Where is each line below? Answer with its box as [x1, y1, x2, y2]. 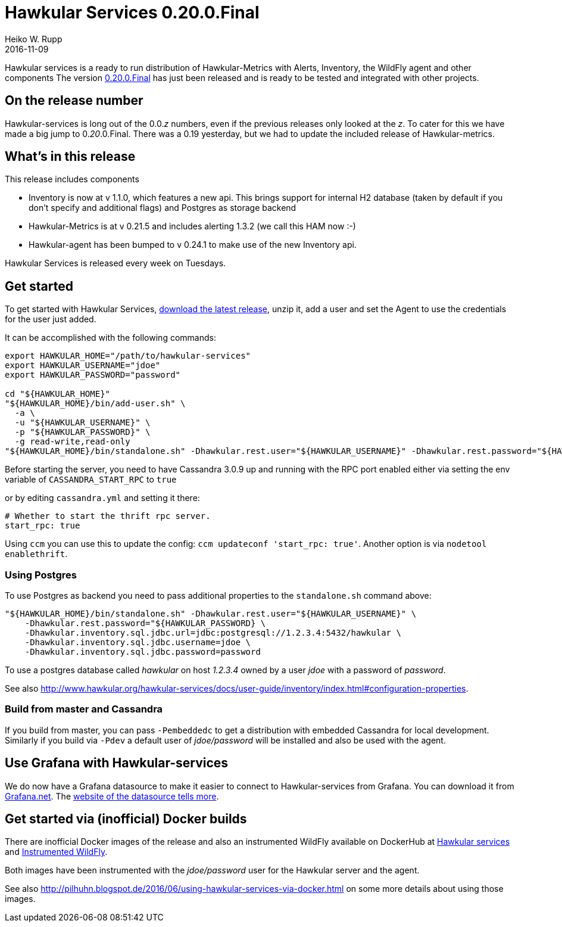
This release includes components [5, 174, 139, 185]
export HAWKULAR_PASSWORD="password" [5, 370, 181, 380]
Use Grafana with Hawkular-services [5, 755, 229, 771]
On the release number [5, 93, 143, 108]
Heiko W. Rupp [5, 33, 63, 44]
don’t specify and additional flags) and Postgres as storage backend [29, 203, 296, 213]
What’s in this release [5, 149, 136, 164]
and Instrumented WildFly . [5, 847, 108, 857]
